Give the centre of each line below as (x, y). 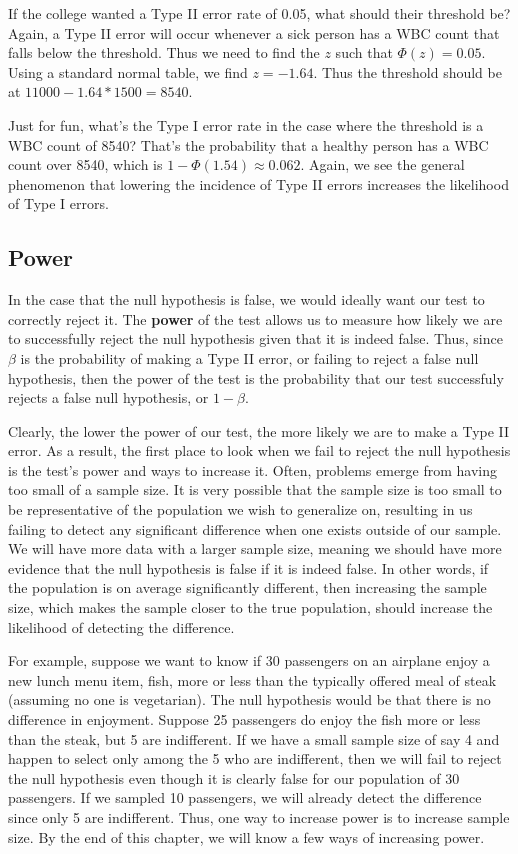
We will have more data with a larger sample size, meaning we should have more (255, 548)
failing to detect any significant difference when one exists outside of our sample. (255, 528)
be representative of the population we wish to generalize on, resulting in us (240, 509)
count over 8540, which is (85, 164)
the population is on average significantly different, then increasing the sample (247, 587)
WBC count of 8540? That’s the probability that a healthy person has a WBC (248, 144)
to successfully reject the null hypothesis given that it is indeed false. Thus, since (255, 338)
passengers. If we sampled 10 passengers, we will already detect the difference (245, 797)
